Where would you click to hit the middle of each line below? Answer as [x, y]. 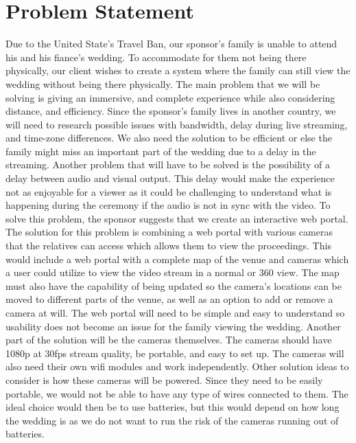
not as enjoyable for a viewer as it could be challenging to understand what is [169, 191]
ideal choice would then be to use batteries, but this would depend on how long [173, 407]
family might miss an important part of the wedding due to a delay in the [161, 151]
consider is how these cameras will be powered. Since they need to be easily [164, 379]
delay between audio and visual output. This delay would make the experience [170, 178]
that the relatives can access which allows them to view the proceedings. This [168, 246]
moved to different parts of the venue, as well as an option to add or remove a [169, 299]
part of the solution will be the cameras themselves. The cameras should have [169, 340]
